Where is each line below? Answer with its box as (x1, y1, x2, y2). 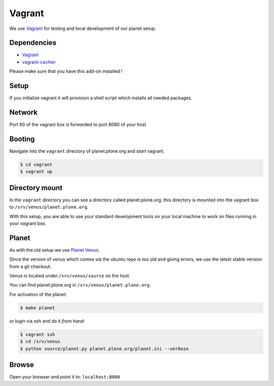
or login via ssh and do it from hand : (9, 318, 85, 324)
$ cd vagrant (20, 161, 53, 167)
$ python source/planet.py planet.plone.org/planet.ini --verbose (20, 345, 189, 352)
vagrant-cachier (22, 59, 56, 65)
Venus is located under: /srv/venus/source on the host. (9, 273, 130, 279)
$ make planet (20, 305, 55, 310)
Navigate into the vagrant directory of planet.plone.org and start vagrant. (9, 148, 165, 154)
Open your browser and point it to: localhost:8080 (9, 374, 120, 380)
